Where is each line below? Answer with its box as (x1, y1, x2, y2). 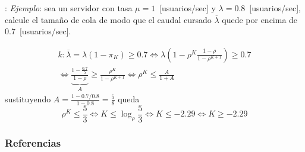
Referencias (5, 135, 61, 150)
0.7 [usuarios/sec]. (5, 25, 71, 37)
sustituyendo (5, 92, 51, 105)
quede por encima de (222, 13, 298, 25)
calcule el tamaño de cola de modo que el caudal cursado (5, 13, 212, 25)
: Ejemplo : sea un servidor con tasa (5, 2, 133, 14)
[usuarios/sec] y (159, 2, 216, 14)
